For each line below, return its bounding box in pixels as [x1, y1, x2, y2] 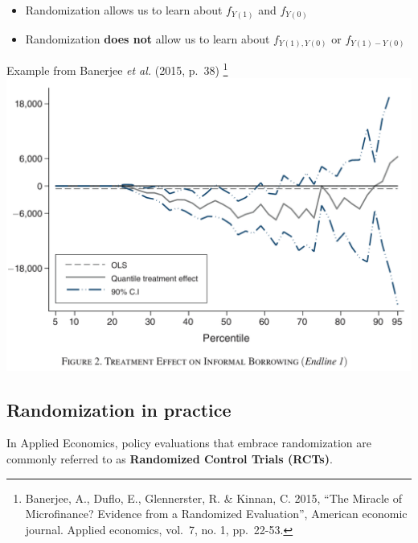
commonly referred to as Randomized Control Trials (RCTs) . [6, 450, 333, 467]
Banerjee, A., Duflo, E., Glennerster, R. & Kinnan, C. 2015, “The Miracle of [25, 489, 402, 506]
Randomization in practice [6, 397, 232, 422]
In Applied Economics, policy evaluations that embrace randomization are [6, 434, 371, 451]
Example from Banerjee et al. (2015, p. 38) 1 [6, 60, 228, 78]
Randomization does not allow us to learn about [25, 30, 270, 47]
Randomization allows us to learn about [25, 2, 223, 18]
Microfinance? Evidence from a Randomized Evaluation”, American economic [25, 505, 408, 522]
